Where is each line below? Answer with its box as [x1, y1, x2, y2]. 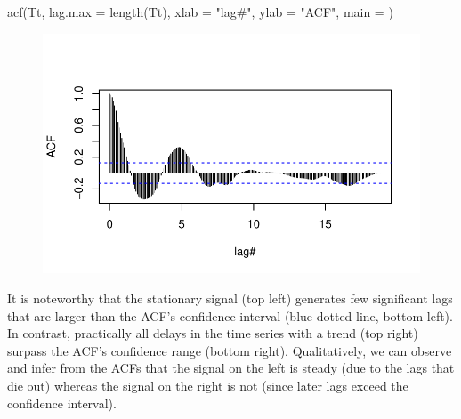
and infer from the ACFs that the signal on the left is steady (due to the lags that [7, 359, 455, 377]
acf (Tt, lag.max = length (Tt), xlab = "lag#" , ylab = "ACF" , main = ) [7, 3, 393, 20]
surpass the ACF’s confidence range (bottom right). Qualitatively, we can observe [7, 341, 452, 359]
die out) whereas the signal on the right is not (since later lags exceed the [7, 375, 408, 394]
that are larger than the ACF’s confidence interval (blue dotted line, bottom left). [7, 306, 453, 325]
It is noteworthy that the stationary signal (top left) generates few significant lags [7, 289, 453, 307]
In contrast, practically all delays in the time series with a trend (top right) [7, 324, 418, 342]
